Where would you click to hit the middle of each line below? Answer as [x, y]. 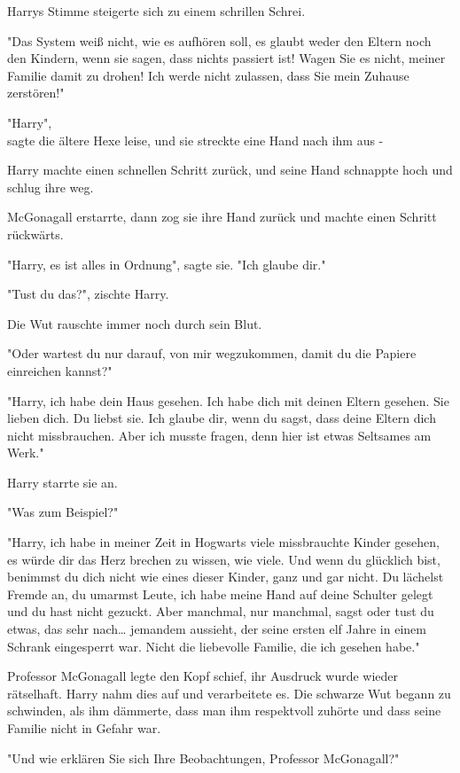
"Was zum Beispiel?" [63, 512]
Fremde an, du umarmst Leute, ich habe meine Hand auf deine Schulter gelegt [220, 593]
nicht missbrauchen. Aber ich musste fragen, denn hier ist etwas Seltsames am [219, 435]
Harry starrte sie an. [62, 482]
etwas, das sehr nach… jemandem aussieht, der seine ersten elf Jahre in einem [217, 629]
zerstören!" [36, 93]
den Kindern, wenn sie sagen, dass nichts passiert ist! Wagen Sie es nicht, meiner [226, 58]
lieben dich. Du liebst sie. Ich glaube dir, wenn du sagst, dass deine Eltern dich [222, 418]
